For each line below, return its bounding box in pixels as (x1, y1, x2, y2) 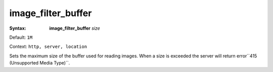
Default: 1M (9, 34, 33, 40)
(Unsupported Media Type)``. (9, 60, 70, 66)
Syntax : (9, 25, 26, 31)
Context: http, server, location (9, 43, 87, 50)
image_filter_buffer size (49, 25, 101, 31)
